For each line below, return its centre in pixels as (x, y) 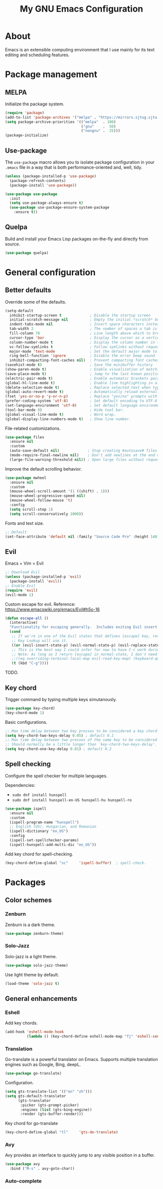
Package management (51, 74)
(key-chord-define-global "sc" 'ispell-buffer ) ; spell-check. (76, 863)
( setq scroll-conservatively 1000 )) (46, 514)
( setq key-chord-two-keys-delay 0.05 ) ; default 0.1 (59, 735)
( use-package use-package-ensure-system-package (59, 208)
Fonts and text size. (25, 523)
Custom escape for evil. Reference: (40, 604)
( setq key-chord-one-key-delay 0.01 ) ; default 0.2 (58, 749)
